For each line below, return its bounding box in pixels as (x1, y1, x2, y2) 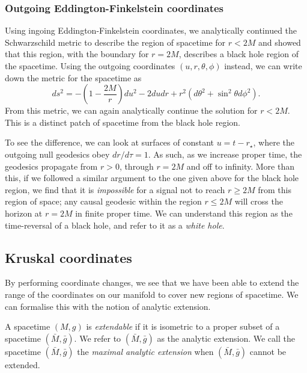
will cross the (234, 195, 283, 208)
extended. (5, 358, 40, 371)
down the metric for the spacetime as (5, 71, 142, 84)
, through (119, 159, 154, 172)
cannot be (249, 345, 287, 357)
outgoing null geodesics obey (5, 147, 110, 160)
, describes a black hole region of (178, 48, 299, 60)
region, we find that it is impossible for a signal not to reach (5, 183, 225, 196)
